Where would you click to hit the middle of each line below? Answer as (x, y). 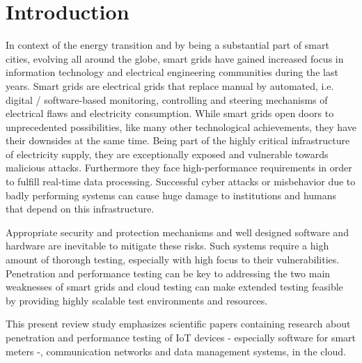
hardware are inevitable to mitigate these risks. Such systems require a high (167, 246)
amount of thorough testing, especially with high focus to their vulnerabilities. (173, 260)
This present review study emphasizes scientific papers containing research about (178, 324)
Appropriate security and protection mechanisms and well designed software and (177, 232)
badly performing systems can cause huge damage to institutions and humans (171, 195)
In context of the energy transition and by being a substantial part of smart (167, 45)
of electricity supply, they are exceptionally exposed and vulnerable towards (167, 154)
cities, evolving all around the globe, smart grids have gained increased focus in (175, 58)
